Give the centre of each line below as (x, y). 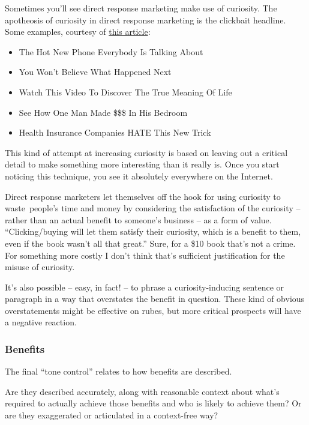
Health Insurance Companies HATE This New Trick (115, 132)
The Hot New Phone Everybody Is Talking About (111, 51)
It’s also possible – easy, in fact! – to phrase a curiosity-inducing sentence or (145, 287)
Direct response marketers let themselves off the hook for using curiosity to (143, 196)
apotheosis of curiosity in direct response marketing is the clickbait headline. (145, 20)
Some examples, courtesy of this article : (78, 32)
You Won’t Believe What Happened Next (95, 72)
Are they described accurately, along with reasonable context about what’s (142, 391)
